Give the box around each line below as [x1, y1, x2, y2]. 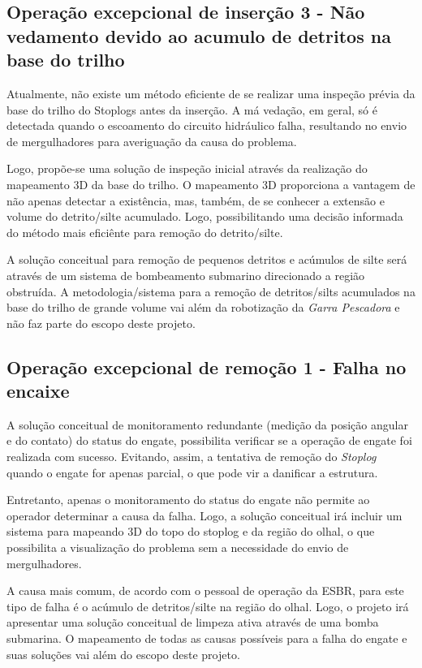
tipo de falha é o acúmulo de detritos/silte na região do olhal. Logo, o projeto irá [6, 597, 409, 614]
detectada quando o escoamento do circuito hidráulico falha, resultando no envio [6, 117, 407, 134]
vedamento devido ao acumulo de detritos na [6, 23, 391, 48]
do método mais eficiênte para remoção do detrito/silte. [6, 223, 283, 240]
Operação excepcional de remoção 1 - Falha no [6, 354, 407, 379]
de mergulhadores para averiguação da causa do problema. [6, 132, 297, 149]
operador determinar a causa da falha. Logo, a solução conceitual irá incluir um [6, 506, 403, 524]
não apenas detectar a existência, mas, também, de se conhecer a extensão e [6, 192, 385, 209]
